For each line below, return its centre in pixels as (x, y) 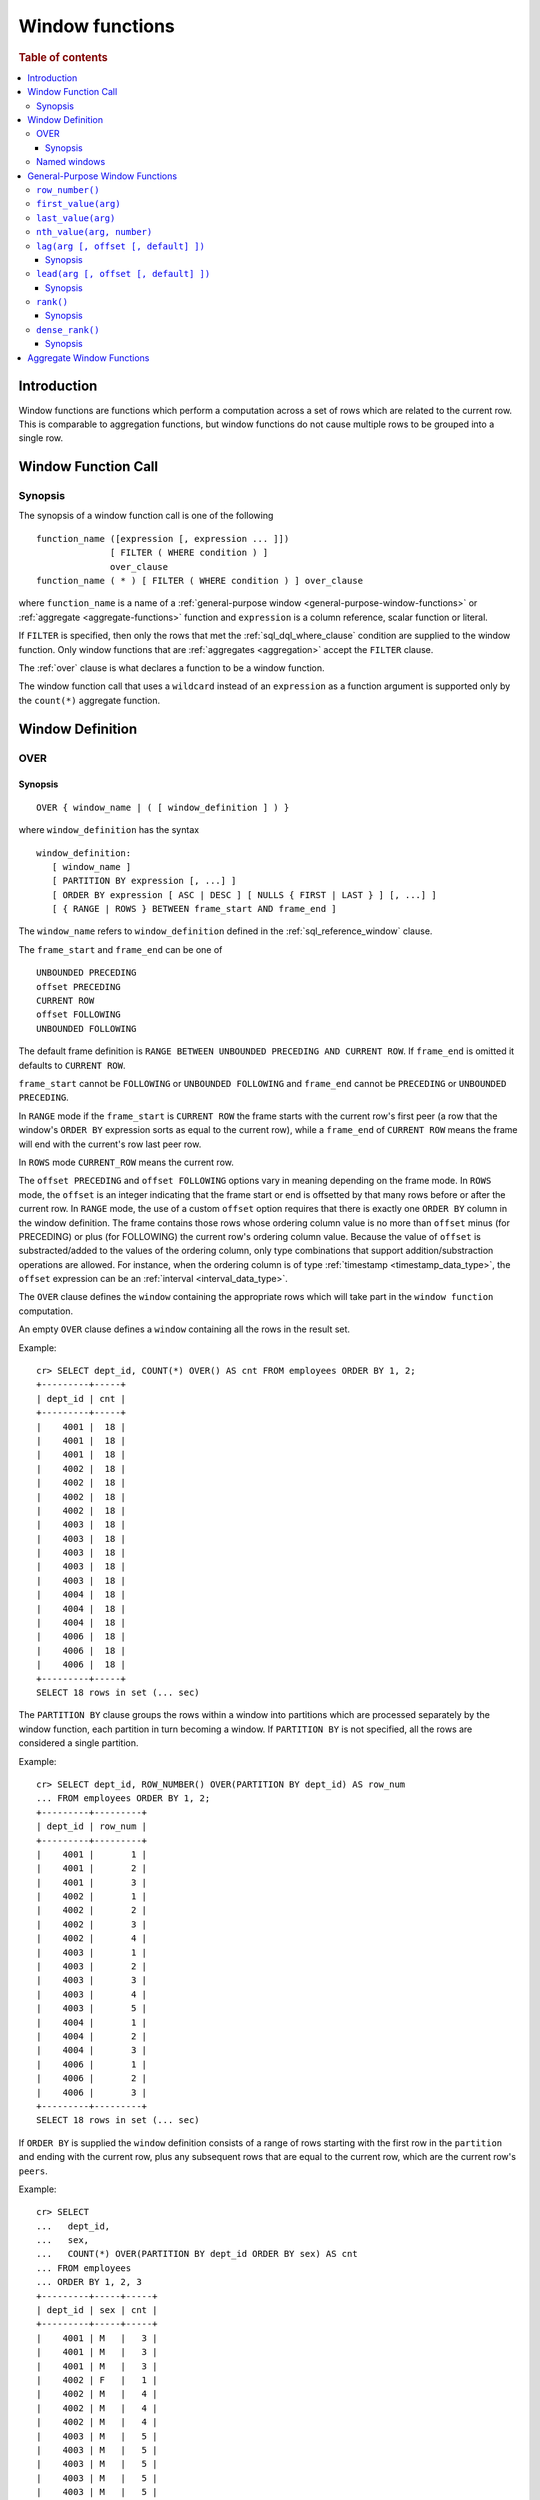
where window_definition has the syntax (109, 830)
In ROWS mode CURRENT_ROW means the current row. (126, 1162)
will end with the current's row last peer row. (110, 1144)
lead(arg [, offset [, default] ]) (123, 274)
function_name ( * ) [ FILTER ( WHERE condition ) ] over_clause (200, 581)
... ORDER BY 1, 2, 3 (89, 2282)
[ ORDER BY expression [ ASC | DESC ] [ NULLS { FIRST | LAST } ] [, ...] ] (244, 894)
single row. (41, 438)
